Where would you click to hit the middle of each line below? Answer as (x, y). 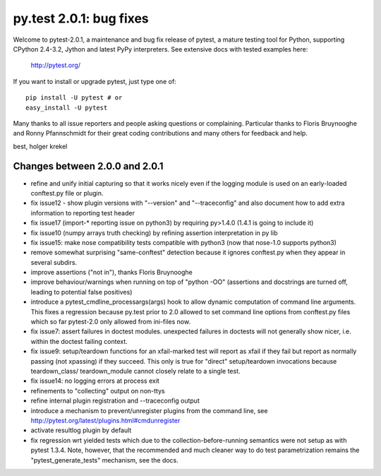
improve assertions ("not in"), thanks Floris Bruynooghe (112, 273)
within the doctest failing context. (79, 341)
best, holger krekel (40, 146)
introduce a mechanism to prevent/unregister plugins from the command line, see (149, 410)
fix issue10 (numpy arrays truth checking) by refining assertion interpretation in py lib (154, 232)
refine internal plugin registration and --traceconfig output (115, 401)
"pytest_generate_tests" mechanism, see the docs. (105, 460)
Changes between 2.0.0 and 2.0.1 (88, 166)
